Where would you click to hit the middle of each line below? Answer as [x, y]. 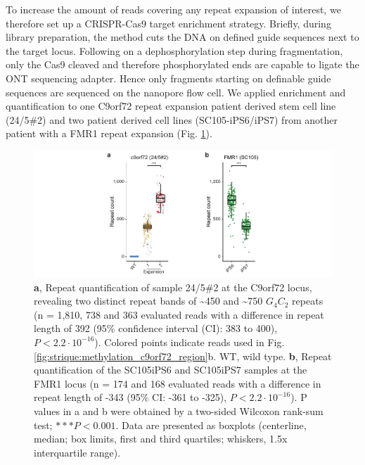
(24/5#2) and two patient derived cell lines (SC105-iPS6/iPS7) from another [172, 119]
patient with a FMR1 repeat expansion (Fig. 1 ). [109, 133]
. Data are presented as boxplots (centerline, [211, 425]
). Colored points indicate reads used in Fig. [190, 342]
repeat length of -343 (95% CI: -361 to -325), [130, 397]
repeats [308, 301]
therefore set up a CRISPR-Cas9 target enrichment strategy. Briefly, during [168, 23]
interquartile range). [77, 452]
